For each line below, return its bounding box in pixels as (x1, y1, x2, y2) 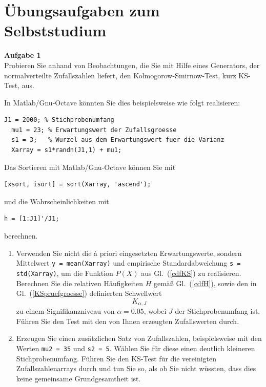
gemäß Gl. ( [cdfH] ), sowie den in (153, 277, 257, 288)
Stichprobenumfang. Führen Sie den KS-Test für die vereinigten (16, 353, 217, 363)
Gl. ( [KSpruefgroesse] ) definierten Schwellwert (16, 288, 162, 298)
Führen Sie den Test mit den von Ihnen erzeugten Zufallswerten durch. (16, 315, 239, 326)
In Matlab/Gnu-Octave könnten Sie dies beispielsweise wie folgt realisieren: (4, 97, 240, 107)
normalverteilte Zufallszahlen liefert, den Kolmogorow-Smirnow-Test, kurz (4, 70, 236, 80)
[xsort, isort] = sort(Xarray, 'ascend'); (4, 181, 151, 188)
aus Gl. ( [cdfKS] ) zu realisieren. (141, 267, 241, 278)
